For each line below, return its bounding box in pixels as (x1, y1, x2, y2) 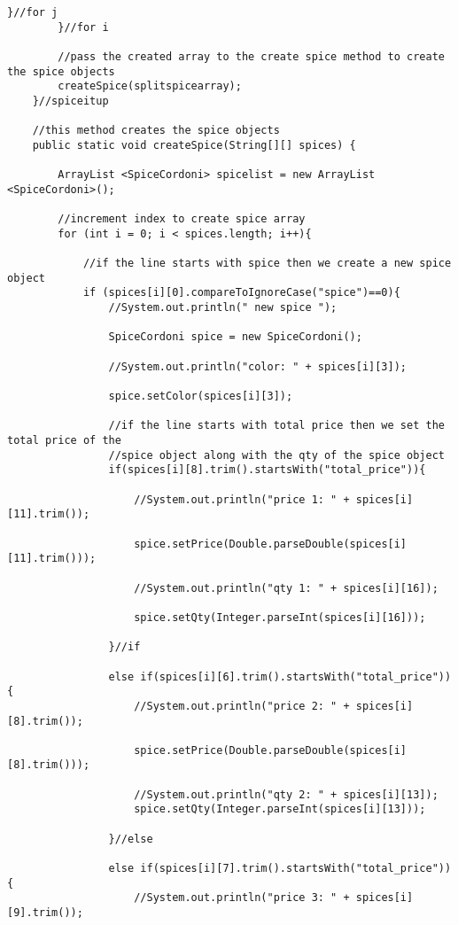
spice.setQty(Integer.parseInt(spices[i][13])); (134, 803, 426, 816)
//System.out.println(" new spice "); (108, 301, 338, 315)
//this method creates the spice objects (32, 124, 280, 137)
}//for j (7, 6, 58, 19)
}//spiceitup (32, 94, 109, 107)
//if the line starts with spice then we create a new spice (82, 257, 452, 270)
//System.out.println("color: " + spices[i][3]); (108, 360, 408, 373)
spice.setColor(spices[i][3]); (108, 390, 293, 403)
